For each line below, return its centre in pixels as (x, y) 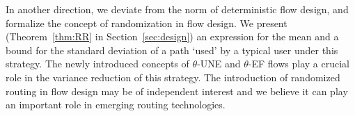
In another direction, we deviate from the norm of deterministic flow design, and (177, 9)
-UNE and (219, 64)
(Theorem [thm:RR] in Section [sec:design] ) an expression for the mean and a (172, 36)
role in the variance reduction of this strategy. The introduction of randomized (173, 77)
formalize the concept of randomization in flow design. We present (147, 23)
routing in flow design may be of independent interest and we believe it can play (177, 91)
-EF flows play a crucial (299, 64)
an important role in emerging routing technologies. (116, 105)
